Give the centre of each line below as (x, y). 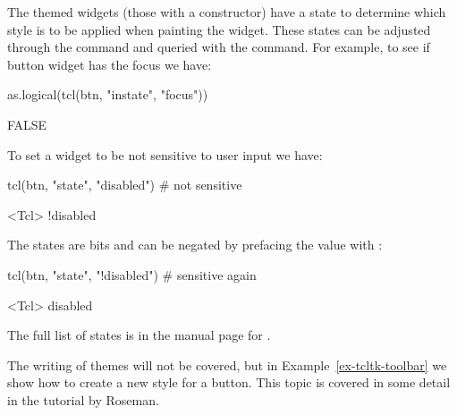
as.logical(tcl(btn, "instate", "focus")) (108, 94)
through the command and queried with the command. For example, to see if (219, 47)
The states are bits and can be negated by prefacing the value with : (195, 245)
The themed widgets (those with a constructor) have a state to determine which (227, 12)
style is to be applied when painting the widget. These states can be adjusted (219, 29)
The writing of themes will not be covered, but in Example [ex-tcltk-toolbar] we (227, 364)
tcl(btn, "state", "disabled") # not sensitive (125, 185)
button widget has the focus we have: (110, 64)
